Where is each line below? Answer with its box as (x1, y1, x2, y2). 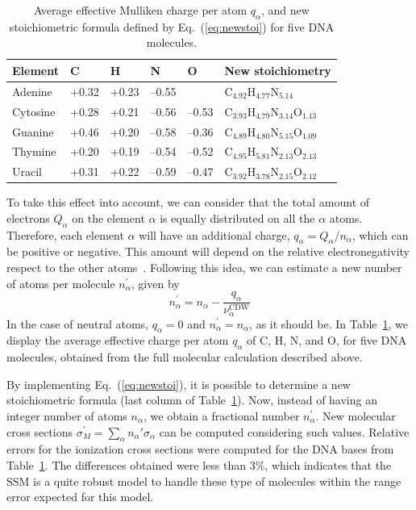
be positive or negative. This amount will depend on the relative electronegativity (6, 243, 410, 260)
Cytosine (12, 102, 56, 119)
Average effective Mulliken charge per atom (33, 2, 248, 18)
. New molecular (315, 407, 396, 424)
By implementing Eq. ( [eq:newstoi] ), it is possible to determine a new (6, 375, 351, 392)
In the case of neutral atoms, (6, 315, 148, 332)
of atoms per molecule (6, 274, 115, 291)
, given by (131, 274, 180, 291)
